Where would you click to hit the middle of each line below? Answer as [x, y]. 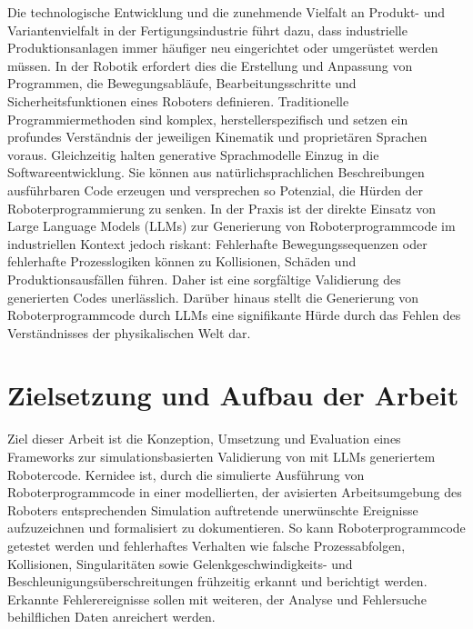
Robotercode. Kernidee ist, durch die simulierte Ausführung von [186, 474]
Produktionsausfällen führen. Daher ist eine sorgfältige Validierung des [204, 279]
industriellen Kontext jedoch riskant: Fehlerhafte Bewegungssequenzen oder [217, 243]
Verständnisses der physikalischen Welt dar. [129, 332]
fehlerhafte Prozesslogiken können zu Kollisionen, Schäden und [182, 261]
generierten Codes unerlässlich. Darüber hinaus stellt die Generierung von [213, 297]
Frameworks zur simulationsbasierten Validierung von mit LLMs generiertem [221, 456]
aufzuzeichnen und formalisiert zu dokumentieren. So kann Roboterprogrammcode [236, 528]
